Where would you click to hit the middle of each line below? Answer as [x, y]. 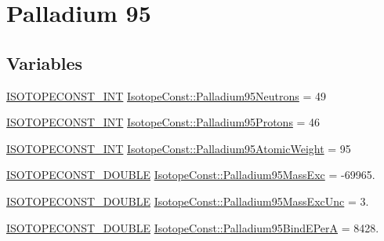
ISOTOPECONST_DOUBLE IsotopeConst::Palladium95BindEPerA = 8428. [193, 227]
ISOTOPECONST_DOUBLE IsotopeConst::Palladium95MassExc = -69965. [191, 175]
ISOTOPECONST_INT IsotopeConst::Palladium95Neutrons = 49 [167, 95]
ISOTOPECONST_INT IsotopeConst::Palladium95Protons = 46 [163, 122]
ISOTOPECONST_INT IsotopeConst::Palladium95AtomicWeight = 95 [179, 148]
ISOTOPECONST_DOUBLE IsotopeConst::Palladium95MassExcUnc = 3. [188, 201]
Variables [45, 62]
